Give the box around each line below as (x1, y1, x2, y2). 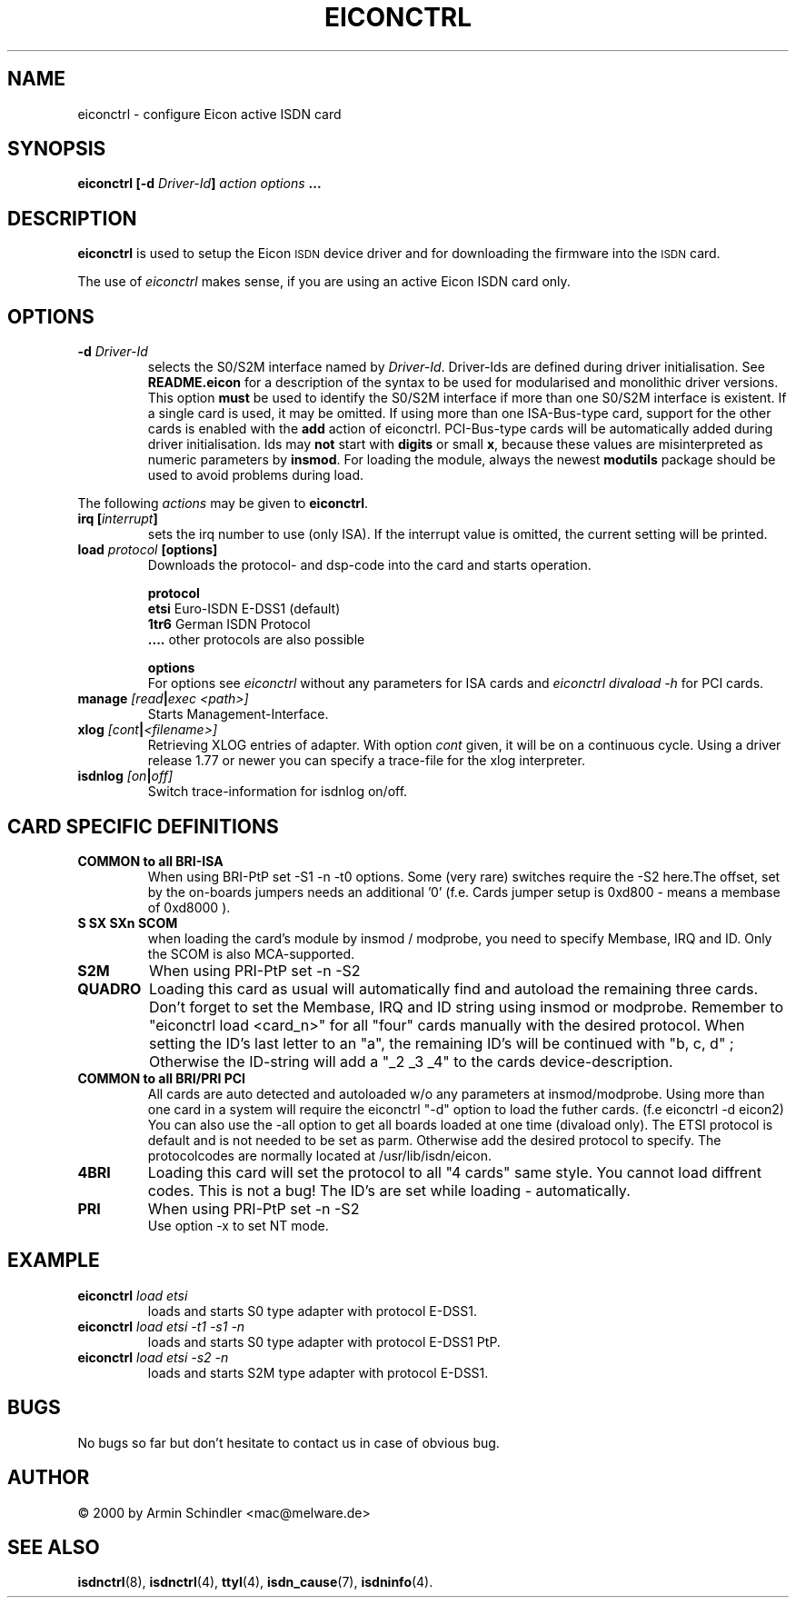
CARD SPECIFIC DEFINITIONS (7, 814, 279, 838)
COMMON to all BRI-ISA (77, 852, 224, 869)
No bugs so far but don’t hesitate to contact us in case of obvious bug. (77, 1434, 500, 1450)
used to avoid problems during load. (147, 467, 364, 483)
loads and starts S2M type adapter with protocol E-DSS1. (147, 1364, 489, 1381)
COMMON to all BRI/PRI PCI (77, 1070, 246, 1086)
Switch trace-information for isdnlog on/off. (147, 783, 408, 800)
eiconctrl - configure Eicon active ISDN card (77, 105, 342, 122)
